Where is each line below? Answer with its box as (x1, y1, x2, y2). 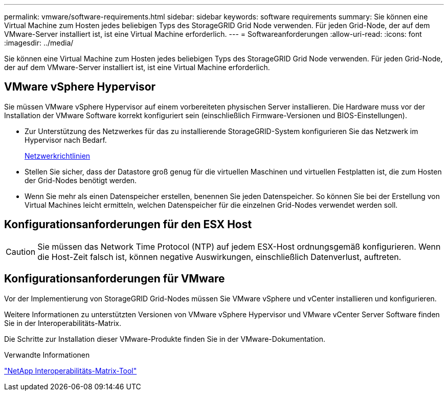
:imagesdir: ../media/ (4, 38, 74, 47)
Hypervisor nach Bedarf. (25, 135, 107, 144)
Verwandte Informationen (4, 350, 90, 359)
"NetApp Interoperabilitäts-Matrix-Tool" (4, 366, 137, 375)
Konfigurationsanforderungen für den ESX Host (4, 218, 252, 231)
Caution (6, 246, 36, 257)
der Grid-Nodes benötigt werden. (25, 175, 137, 185)
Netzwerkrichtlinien (25, 151, 91, 160)
